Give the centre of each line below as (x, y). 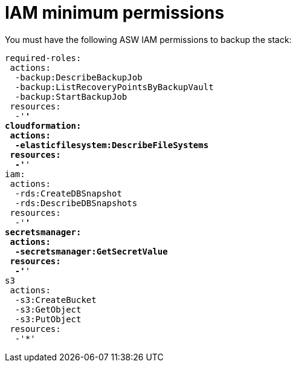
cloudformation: (43, 125)
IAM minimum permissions (115, 13)
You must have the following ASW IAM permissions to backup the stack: (148, 39)
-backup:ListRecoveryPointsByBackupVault (114, 87)
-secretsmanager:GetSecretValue (91, 251)
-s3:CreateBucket (56, 300)
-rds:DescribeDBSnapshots (76, 203)
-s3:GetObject (48, 309)
